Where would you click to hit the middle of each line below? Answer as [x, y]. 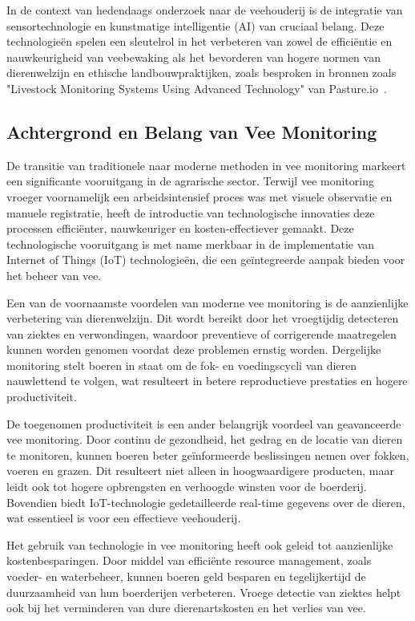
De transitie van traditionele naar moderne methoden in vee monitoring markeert [206, 165]
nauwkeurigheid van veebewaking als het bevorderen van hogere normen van [193, 57]
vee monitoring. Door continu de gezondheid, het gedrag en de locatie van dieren [205, 439]
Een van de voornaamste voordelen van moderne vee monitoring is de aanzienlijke [207, 302]
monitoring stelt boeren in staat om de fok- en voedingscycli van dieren [182, 365]
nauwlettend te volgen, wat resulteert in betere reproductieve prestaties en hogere [207, 381]
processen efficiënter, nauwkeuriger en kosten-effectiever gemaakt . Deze [180, 228]
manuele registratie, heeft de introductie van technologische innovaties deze [191, 212]
